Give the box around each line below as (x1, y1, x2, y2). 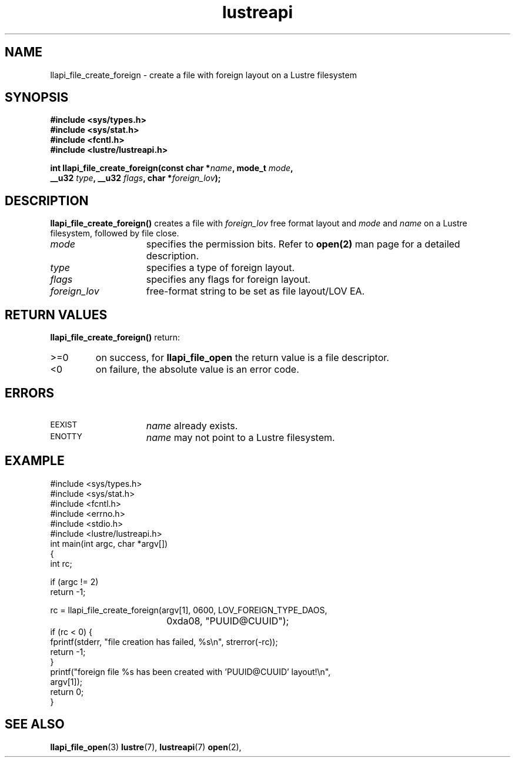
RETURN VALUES (5, 307, 108, 322)
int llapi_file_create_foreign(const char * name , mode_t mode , (50, 163, 293, 173)
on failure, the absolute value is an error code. (95, 363, 299, 376)
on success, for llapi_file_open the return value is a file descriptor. (95, 352, 389, 364)
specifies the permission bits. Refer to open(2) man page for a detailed (146, 238, 460, 250)
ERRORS (5, 385, 55, 400)
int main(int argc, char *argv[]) (50, 538, 168, 549)
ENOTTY (50, 431, 82, 441)
